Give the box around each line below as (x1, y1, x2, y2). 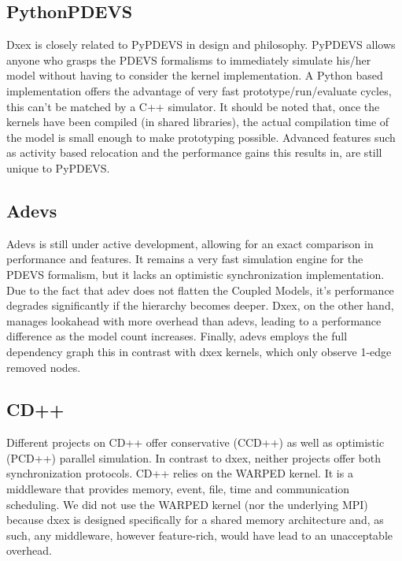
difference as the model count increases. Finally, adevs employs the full (6, 328, 348, 344)
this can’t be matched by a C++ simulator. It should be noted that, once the (6, 98, 380, 114)
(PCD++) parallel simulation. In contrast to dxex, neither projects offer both (6, 449, 382, 466)
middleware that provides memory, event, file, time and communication (6, 481, 350, 497)
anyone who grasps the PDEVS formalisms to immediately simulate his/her (6, 51, 371, 68)
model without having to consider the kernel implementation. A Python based (6, 67, 383, 84)
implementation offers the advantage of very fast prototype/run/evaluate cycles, (6, 82, 392, 98)
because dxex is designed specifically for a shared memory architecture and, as (6, 511, 384, 528)
